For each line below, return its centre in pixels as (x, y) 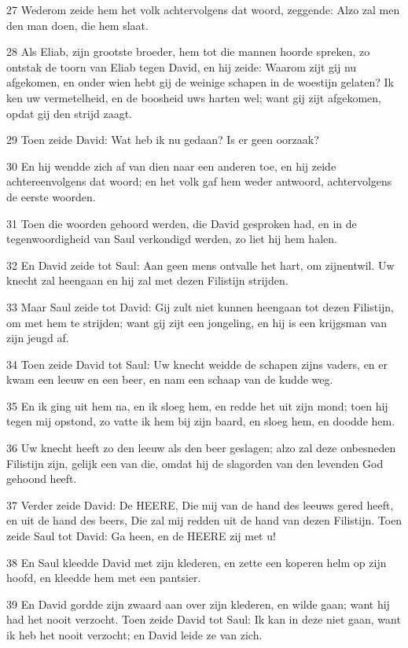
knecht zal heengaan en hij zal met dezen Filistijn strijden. (147, 280)
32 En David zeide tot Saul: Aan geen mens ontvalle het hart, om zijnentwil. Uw (200, 265)
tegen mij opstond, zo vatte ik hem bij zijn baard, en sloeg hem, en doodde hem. (201, 421)
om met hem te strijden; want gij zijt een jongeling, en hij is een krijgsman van (197, 322)
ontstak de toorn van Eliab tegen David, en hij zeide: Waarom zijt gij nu (182, 66)
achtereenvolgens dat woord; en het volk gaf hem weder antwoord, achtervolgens (199, 181)
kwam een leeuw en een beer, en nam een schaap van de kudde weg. (170, 379)
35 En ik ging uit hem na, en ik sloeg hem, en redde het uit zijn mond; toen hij (197, 405)
